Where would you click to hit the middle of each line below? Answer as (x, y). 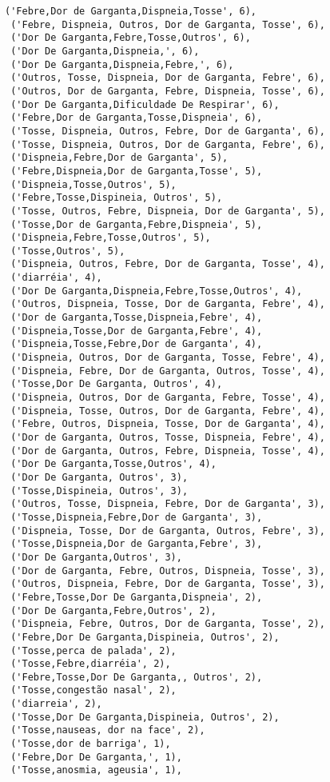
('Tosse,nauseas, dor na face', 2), (108, 730)
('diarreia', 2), (56, 704)
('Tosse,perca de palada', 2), (93, 650)
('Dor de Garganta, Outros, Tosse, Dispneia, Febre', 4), (168, 437)
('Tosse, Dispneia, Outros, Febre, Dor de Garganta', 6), (168, 131)
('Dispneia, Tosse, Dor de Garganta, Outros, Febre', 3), (168, 531)
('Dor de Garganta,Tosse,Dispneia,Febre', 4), (137, 318)
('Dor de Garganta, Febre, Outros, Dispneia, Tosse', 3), (168, 571)
